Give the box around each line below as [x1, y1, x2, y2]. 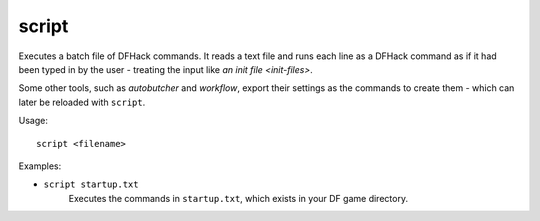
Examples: [18, 160, 62, 172]
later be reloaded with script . [18, 96, 146, 108]
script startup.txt [43, 179, 139, 190]
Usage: [18, 115, 49, 127]
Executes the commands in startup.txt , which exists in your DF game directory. [68, 192, 409, 204]
